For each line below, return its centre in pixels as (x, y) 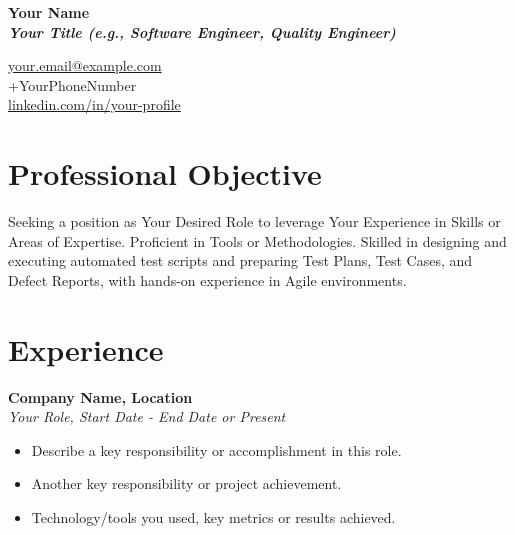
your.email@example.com (85, 65)
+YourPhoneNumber (72, 84)
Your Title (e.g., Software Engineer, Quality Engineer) (202, 31)
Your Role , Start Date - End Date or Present (147, 416)
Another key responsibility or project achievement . (186, 483)
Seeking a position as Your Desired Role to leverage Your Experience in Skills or (254, 221)
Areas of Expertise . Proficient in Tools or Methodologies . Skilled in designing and (257, 240)
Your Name (49, 12)
